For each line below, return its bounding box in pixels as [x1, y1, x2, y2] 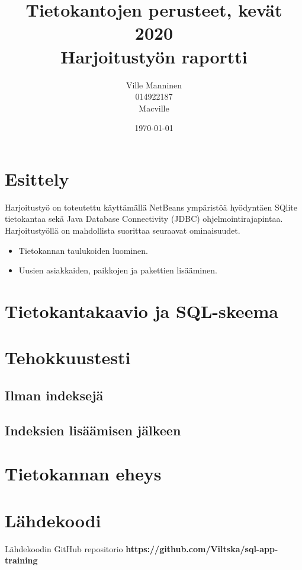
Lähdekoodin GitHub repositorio [5, 542, 123, 555]
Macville [139, 101, 169, 114]
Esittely [5, 166, 69, 190]
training [5, 554, 38, 566]
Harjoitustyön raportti [60, 44, 248, 68]
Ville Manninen [126, 78, 182, 91]
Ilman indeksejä [5, 386, 104, 404]
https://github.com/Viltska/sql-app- [126, 542, 278, 555]
